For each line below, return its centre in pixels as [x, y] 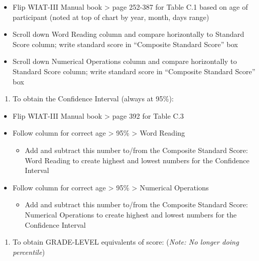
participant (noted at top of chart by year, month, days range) [111, 17]
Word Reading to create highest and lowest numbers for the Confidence [137, 160]
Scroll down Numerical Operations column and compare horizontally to [125, 61]
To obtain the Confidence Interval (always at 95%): [93, 99]
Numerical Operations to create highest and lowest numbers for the [131, 214]
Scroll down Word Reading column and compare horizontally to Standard [128, 34]
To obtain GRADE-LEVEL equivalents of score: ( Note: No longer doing [126, 242]
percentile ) [29, 252]
